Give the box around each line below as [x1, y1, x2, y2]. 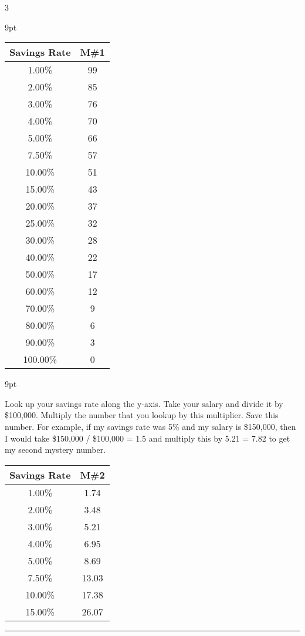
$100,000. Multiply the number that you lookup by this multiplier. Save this [5, 409, 279, 421]
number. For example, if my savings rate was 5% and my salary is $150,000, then [5, 420, 296, 432]
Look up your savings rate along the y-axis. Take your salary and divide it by [5, 397, 283, 409]
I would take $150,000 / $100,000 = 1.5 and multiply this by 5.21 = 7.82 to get [5, 432, 290, 444]
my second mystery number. [5, 443, 106, 456]
